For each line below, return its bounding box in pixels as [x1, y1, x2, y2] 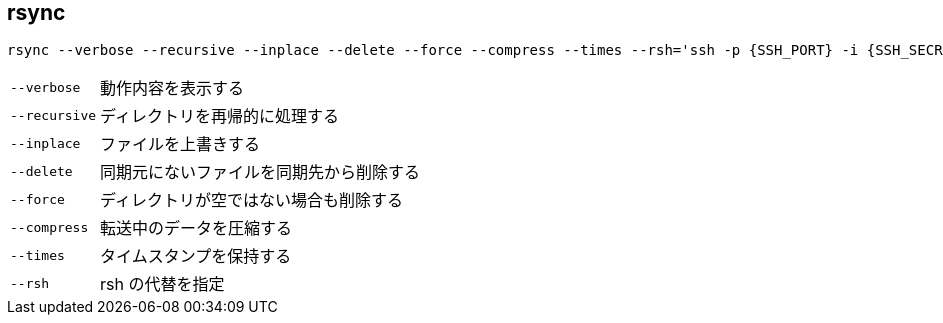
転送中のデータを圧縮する [100, 218, 293, 239]
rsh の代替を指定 [100, 274, 225, 295]
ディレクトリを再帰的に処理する [100, 106, 339, 127]
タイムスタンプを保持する [100, 246, 292, 267]
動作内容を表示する [100, 78, 245, 99]
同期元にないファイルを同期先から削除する [100, 162, 421, 183]
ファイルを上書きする [100, 134, 261, 155]
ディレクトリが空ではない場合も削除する [100, 190, 403, 211]
